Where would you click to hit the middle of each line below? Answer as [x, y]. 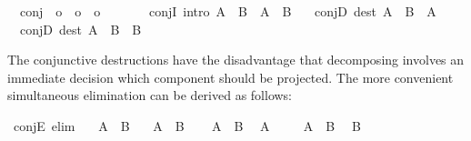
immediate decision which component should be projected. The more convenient [230, 77]
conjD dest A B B [80, 29]
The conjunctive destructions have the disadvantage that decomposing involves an [236, 60]
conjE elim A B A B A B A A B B [187, 125]
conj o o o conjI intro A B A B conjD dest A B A [228, 11]
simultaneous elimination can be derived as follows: [150, 95]
